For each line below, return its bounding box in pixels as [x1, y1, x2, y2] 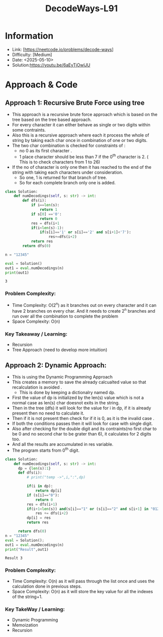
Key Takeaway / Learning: [5, 331, 68, 337]
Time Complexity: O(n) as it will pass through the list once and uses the [12, 578, 155, 584]
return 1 [39, 207, 57, 212]
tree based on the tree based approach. [12, 117, 92, 122]
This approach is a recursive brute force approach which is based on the [12, 111, 158, 117]
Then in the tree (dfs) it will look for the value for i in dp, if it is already [12, 405, 151, 411]
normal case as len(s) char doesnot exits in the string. [12, 400, 120, 406]
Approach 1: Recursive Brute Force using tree [5, 99, 145, 107]
